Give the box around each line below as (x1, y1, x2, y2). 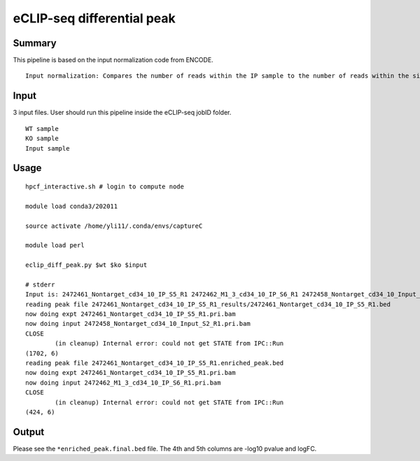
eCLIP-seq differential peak (13, 11, 176, 26)
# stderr (25, 280, 55, 289)
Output (13, 426, 45, 438)
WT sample (25, 125, 59, 132)
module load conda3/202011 (25, 202, 118, 210)
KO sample (25, 135, 59, 143)
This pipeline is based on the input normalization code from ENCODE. (13, 56, 213, 64)
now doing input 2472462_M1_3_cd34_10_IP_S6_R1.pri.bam (25, 378, 221, 387)
